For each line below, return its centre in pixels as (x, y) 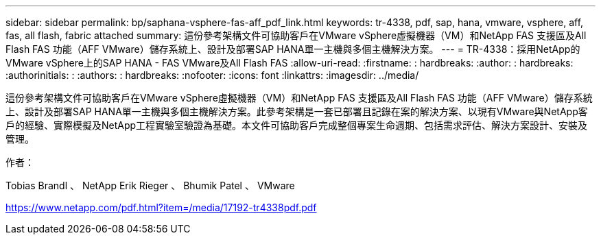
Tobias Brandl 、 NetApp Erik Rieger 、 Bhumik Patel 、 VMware (150, 185)
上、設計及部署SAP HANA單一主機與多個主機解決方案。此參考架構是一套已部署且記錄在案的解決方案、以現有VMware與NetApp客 (297, 111)
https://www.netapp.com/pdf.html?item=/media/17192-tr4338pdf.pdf (161, 207)
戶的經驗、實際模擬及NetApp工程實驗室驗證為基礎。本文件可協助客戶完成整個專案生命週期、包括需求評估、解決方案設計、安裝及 (297, 125)
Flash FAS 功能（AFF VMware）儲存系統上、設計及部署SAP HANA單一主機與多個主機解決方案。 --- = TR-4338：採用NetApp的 (293, 49)
